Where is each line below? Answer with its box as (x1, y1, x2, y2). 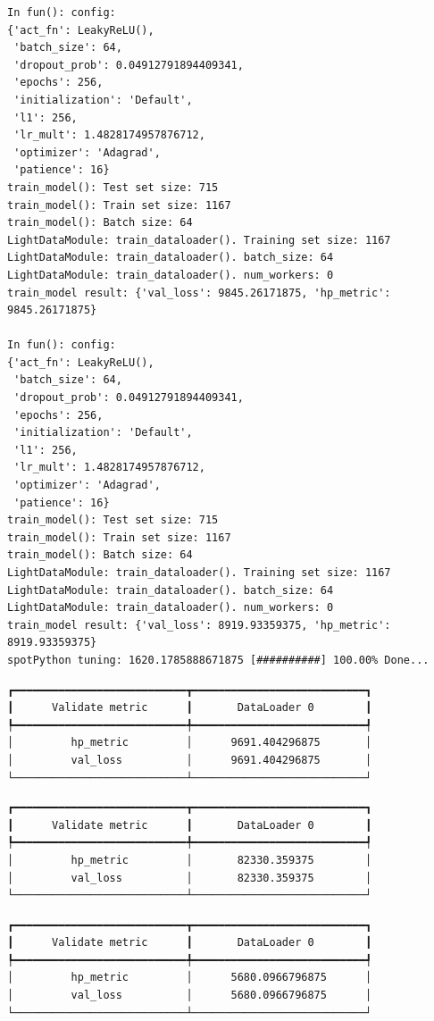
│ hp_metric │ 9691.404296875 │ (7, 736, 372, 749)
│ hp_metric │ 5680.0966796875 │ (7, 971, 372, 984)
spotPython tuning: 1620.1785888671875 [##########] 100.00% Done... (7, 653, 430, 666)
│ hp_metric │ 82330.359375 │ (7, 853, 372, 866)
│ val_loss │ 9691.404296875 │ (7, 753, 372, 766)
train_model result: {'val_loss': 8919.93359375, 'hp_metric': (7, 618, 391, 632)
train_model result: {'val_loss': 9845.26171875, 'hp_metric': (7, 286, 391, 299)
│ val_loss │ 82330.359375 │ (7, 871, 372, 884)
